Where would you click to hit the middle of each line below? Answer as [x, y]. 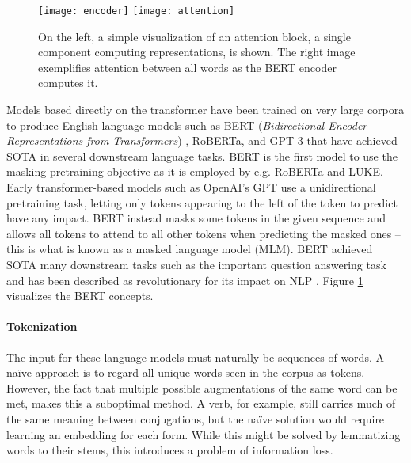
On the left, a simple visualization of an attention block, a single [194, 36]
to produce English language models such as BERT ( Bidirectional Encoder [187, 125]
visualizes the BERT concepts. [80, 296]
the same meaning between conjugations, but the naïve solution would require [196, 418]
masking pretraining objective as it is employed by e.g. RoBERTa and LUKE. [195, 171]
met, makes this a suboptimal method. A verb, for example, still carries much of [201, 403]
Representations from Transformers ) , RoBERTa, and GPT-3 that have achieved [202, 140]
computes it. [68, 83]
